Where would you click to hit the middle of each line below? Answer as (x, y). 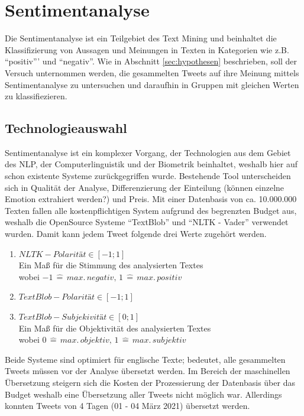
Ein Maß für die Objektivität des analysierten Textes (115, 328)
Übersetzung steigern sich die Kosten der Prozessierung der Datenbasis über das (150, 382)
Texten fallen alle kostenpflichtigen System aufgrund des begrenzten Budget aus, (151, 210)
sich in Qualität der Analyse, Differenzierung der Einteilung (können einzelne (145, 187)
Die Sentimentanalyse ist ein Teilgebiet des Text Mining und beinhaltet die (141, 38)
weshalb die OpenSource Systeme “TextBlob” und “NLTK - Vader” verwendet (147, 222)
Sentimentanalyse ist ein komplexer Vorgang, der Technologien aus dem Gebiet (148, 152)
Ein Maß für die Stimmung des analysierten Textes (111, 265)
